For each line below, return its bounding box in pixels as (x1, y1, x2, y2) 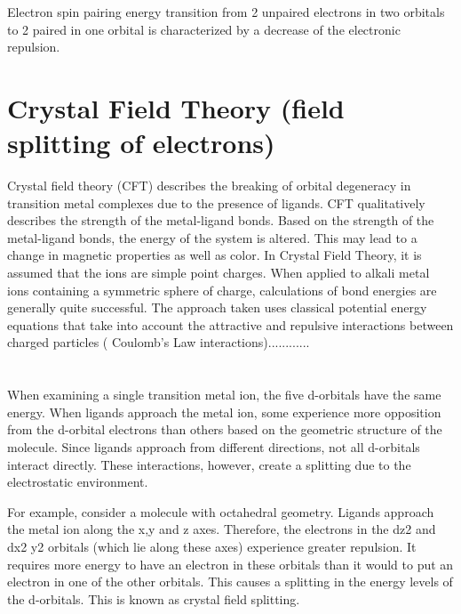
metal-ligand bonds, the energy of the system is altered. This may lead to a (7, 228, 417, 246)
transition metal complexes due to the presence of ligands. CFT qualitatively (7, 193, 425, 212)
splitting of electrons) (7, 125, 275, 161)
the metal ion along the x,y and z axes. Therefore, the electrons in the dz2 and (7, 520, 436, 538)
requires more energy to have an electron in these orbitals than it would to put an (7, 554, 454, 573)
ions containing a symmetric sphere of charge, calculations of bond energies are (7, 280, 437, 299)
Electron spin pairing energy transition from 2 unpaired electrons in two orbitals (7, 3, 445, 20)
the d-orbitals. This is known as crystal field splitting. (7, 589, 300, 608)
